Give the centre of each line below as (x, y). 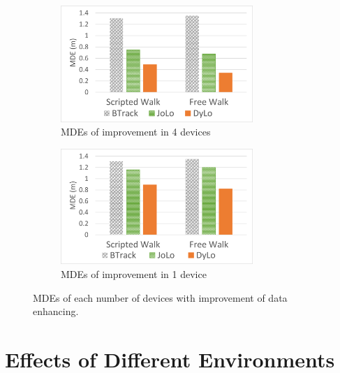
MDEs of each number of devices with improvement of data (160, 297)
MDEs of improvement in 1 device (134, 273)
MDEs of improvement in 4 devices (136, 132)
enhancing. (56, 311)
